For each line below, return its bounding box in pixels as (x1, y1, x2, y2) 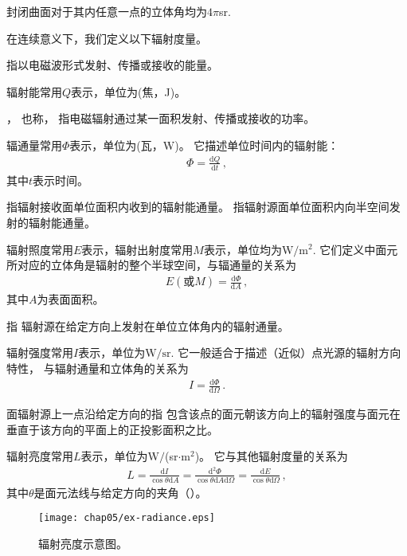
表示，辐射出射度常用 (81, 241, 194, 257)
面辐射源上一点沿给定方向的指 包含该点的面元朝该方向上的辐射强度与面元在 (6, 405, 401, 421)
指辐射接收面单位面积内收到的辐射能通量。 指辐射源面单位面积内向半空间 (6, 198, 389, 215)
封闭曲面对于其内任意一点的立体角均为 (6, 3, 207, 19)
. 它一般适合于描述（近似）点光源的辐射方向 (170, 344, 401, 361)
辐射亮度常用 (6, 448, 73, 464)
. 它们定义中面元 (312, 241, 398, 257)
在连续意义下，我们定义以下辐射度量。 (6, 29, 207, 46)
